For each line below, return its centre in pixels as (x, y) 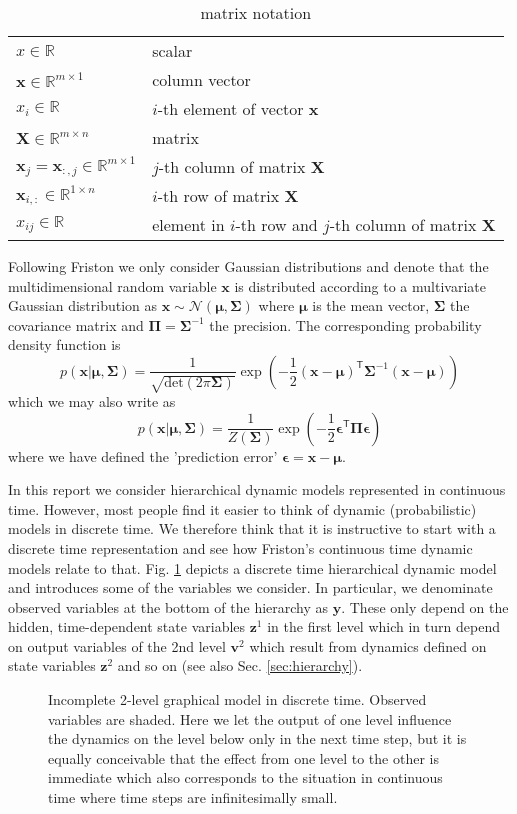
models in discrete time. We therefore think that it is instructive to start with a (252, 528)
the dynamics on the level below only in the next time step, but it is (257, 738)
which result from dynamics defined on (368, 645)
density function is (64, 344)
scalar (172, 50)
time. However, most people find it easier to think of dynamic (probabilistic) (242, 508)
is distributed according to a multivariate (360, 285)
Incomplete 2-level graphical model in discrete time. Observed (237, 699)
